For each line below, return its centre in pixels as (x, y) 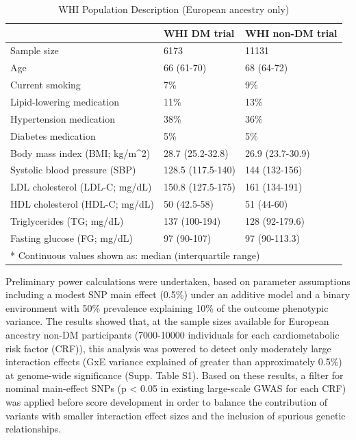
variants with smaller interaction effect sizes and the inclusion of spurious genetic (176, 415)
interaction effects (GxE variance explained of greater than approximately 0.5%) (174, 362)
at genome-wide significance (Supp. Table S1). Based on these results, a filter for (175, 375)
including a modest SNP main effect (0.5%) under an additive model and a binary (178, 294)
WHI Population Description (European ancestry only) (174, 9)
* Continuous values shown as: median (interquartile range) (135, 255)
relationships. (34, 429)
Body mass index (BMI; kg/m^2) (80, 152)
